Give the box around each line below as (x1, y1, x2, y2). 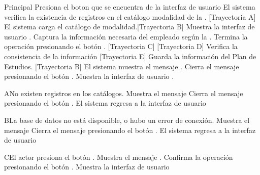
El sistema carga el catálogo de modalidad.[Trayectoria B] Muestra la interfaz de (4, 21, 255, 32)
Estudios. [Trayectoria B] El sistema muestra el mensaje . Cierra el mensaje (4, 61, 239, 71)
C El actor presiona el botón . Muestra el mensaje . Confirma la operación (4, 151, 233, 162)
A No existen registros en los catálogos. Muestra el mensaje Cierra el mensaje (4, 88, 243, 98)
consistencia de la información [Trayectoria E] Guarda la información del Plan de (4, 51, 256, 61)
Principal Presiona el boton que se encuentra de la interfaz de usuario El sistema (4, 2, 255, 12)
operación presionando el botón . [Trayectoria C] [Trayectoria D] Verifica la (4, 41, 238, 52)
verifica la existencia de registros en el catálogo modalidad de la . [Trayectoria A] (4, 11, 256, 22)
